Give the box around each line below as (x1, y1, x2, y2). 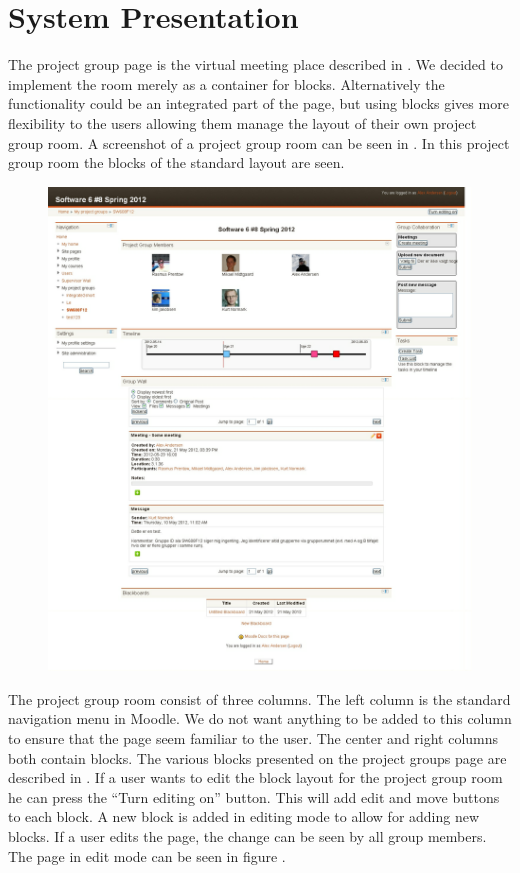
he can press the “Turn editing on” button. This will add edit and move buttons (8, 786, 500, 807)
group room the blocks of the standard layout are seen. (8, 152, 345, 173)
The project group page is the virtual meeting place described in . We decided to (8, 54, 503, 75)
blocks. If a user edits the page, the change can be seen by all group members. (8, 826, 487, 846)
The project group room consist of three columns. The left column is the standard (8, 688, 511, 709)
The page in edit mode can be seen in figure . (8, 845, 286, 866)
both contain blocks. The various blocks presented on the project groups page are (8, 747, 507, 768)
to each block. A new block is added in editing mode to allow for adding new (8, 806, 480, 827)
